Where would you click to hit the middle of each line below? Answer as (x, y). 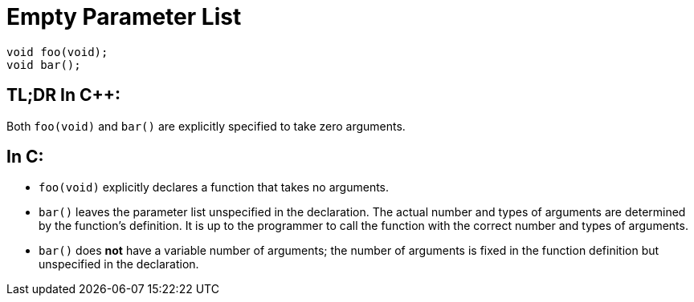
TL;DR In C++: (64, 95)
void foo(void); (57, 52)
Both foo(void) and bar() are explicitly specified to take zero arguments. (206, 126)
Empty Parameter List (124, 17)
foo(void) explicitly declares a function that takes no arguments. (214, 187)
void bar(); (44, 64)
